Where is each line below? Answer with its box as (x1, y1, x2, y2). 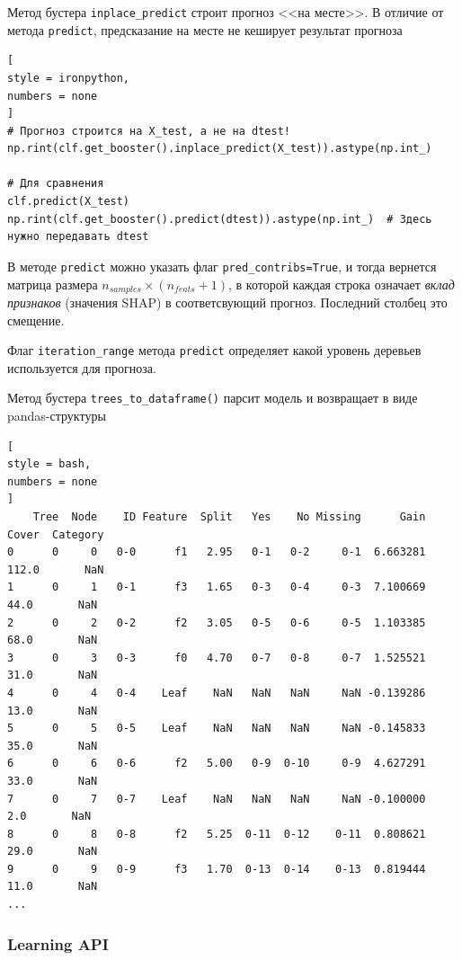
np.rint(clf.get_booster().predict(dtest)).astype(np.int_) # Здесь (7, 212, 432, 226)
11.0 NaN (7, 880, 98, 893)
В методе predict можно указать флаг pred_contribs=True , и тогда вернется (7, 256, 437, 275)
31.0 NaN (7, 669, 98, 682)
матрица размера (7, 274, 98, 293)
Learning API (7, 932, 109, 955)
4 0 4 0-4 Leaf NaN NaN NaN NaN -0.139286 (7, 686, 426, 699)
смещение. (7, 310, 65, 329)
